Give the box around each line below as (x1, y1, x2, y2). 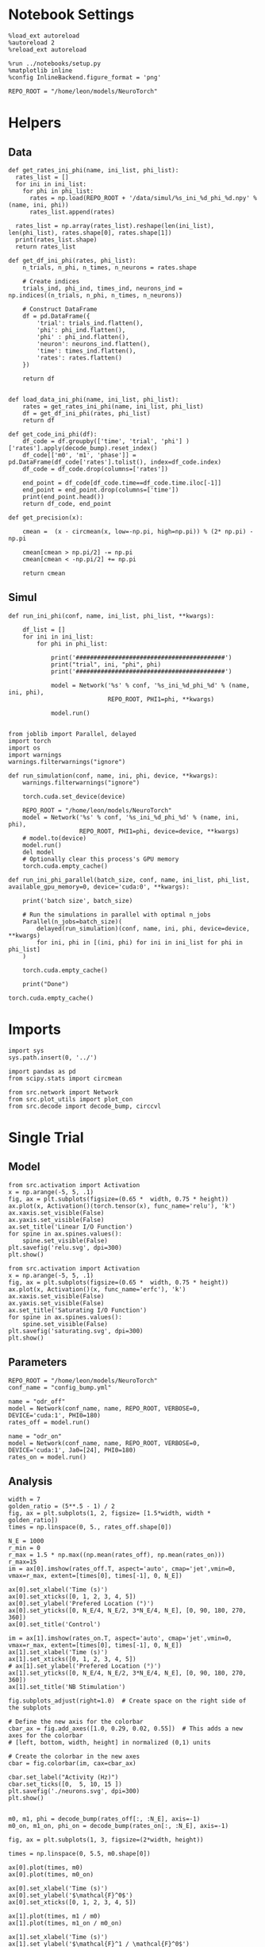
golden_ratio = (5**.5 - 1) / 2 (8, 1502, 115, 1510)
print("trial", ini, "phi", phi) (50, 661, 161, 669)
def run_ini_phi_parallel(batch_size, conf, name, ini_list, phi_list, (8, 876, 250, 884)
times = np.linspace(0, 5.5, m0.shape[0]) (8, 1850, 151, 1858)
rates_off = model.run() (8, 1418, 90, 1426)
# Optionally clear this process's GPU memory (22, 855, 179, 863)
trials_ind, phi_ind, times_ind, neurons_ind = (22, 284, 182, 292)
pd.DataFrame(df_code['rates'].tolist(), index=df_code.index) (8, 458, 222, 466)
